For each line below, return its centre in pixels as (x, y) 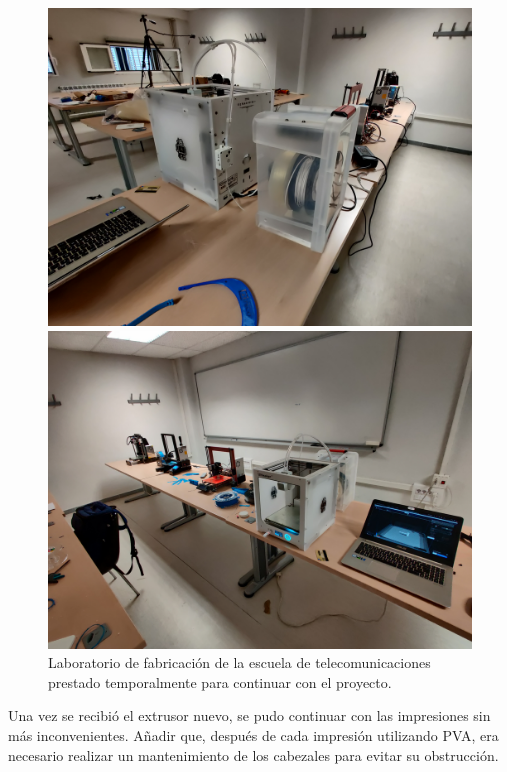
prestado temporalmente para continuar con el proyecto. (220, 681)
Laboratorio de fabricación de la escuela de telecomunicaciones (239, 662)
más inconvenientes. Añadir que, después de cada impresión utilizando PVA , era (253, 734)
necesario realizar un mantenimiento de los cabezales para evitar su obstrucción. (253, 754)
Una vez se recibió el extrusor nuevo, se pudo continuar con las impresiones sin (249, 715)
